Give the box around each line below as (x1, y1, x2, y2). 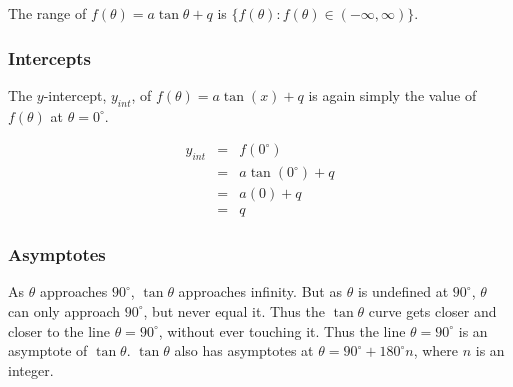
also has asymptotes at (174, 340, 314, 361)
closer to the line (8, 320, 110, 341)
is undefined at (357, 281, 449, 302)
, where (413, 340, 459, 361)
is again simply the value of (308, 84, 477, 105)
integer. (8, 359, 54, 380)
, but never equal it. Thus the (143, 300, 325, 321)
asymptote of (8, 340, 88, 361)
